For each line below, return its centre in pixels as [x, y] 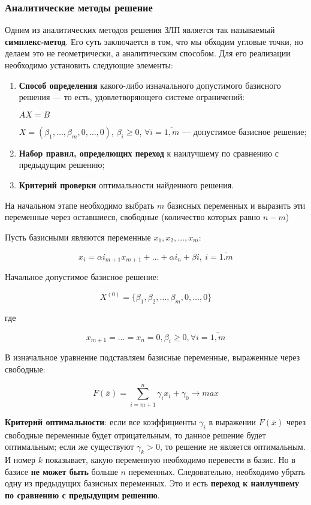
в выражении [233, 421]
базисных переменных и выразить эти [236, 205]
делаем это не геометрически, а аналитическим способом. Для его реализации [148, 53]
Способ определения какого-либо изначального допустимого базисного [150, 85]
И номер [20, 459]
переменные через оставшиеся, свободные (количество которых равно [133, 217]
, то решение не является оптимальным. [233, 447]
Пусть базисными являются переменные [78, 237]
